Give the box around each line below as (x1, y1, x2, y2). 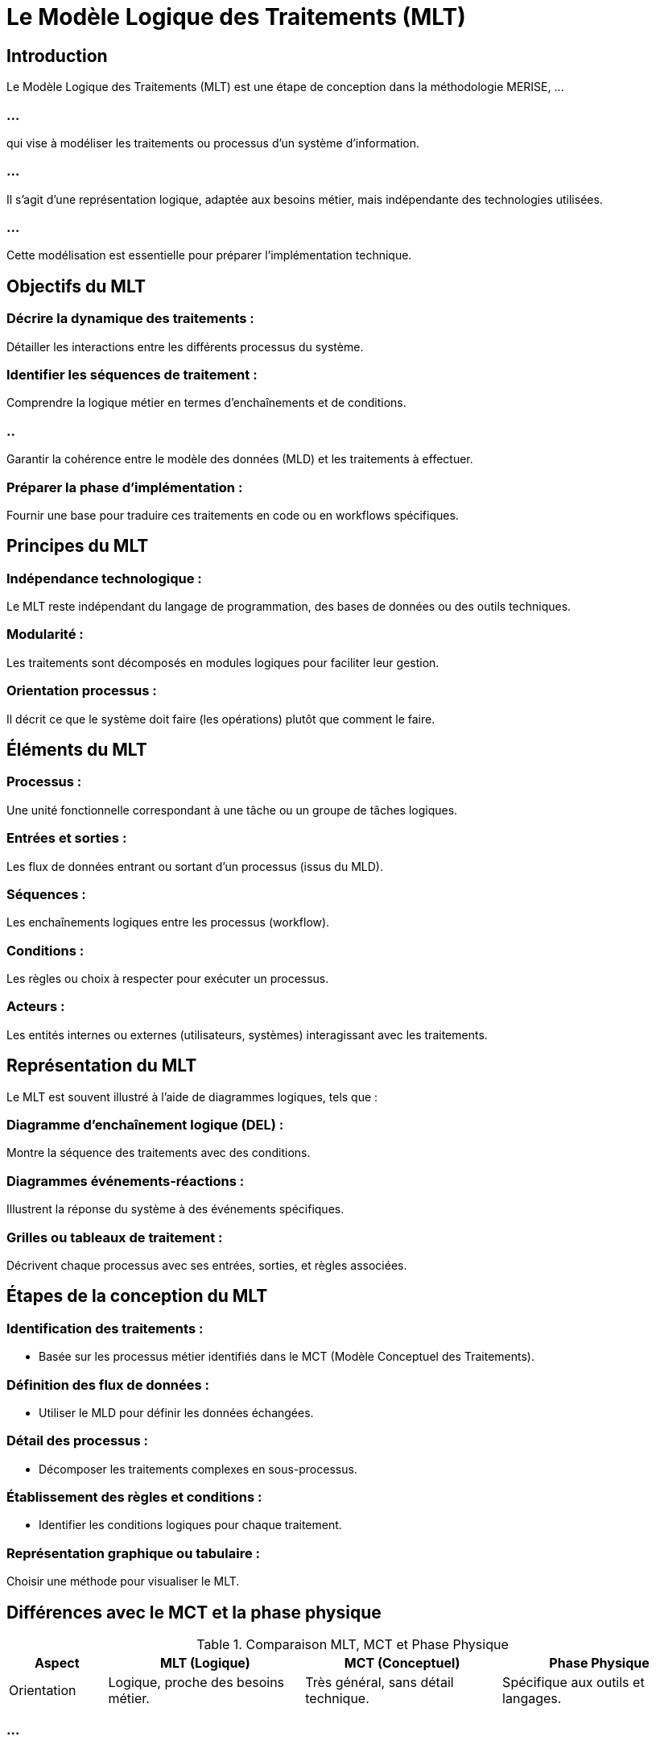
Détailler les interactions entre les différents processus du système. (6, 339, 364, 354)
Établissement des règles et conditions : (6, 1489, 262, 1506)
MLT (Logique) (159, 1654, 250, 1671)
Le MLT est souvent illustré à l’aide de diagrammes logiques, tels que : (6, 1089, 378, 1104)
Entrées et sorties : (6, 830, 127, 847)
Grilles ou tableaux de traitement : (6, 1229, 223, 1246)
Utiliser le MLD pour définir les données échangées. (39, 1405, 314, 1420)
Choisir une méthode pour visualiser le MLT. (6, 1574, 240, 1589)
